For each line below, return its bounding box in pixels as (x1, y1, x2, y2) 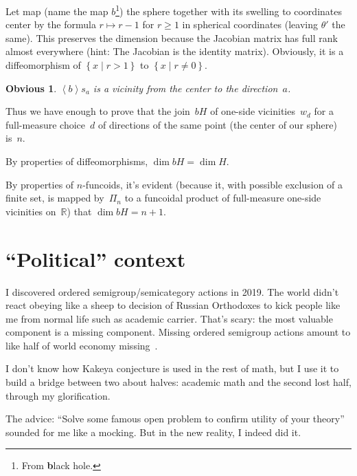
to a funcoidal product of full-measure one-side (124, 191, 321, 205)
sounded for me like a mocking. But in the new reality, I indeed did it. (5, 424, 301, 439)
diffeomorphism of (5, 58, 81, 72)
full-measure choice (5, 117, 85, 131)
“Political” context (5, 244, 186, 272)
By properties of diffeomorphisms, (5, 154, 148, 168)
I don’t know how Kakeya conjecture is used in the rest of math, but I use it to (5, 361, 339, 376)
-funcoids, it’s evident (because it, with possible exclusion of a (82, 177, 343, 191)
